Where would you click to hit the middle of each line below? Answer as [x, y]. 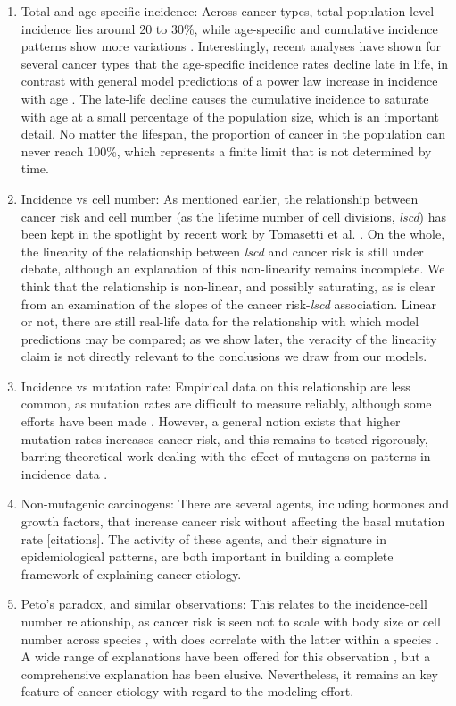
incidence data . [64, 473]
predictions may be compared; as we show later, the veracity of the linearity [229, 338]
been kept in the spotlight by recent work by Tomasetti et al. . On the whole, [233, 234]
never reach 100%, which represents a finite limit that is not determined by [226, 151]
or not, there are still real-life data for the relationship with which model [220, 321]
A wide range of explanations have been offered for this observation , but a [226, 656]
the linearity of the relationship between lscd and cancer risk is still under [222, 251]
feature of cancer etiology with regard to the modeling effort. [187, 691]
